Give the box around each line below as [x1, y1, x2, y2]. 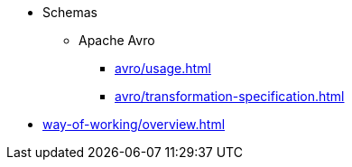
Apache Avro [79, 32, 155, 48]
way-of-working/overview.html [42, 116, 226, 132]
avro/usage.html [115, 60, 211, 76]
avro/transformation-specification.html [115, 88, 345, 104]
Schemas [42, 5, 97, 20]
